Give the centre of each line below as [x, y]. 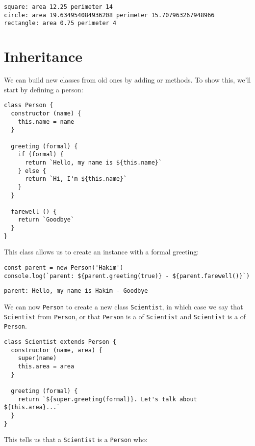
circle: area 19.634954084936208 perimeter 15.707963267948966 [109, 15]
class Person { [29, 105]
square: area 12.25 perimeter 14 [58, 7]
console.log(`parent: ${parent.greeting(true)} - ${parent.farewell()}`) [127, 276]
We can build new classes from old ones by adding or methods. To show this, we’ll [127, 80]
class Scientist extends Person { [60, 342]
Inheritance [43, 56]
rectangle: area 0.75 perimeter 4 [60, 23]
